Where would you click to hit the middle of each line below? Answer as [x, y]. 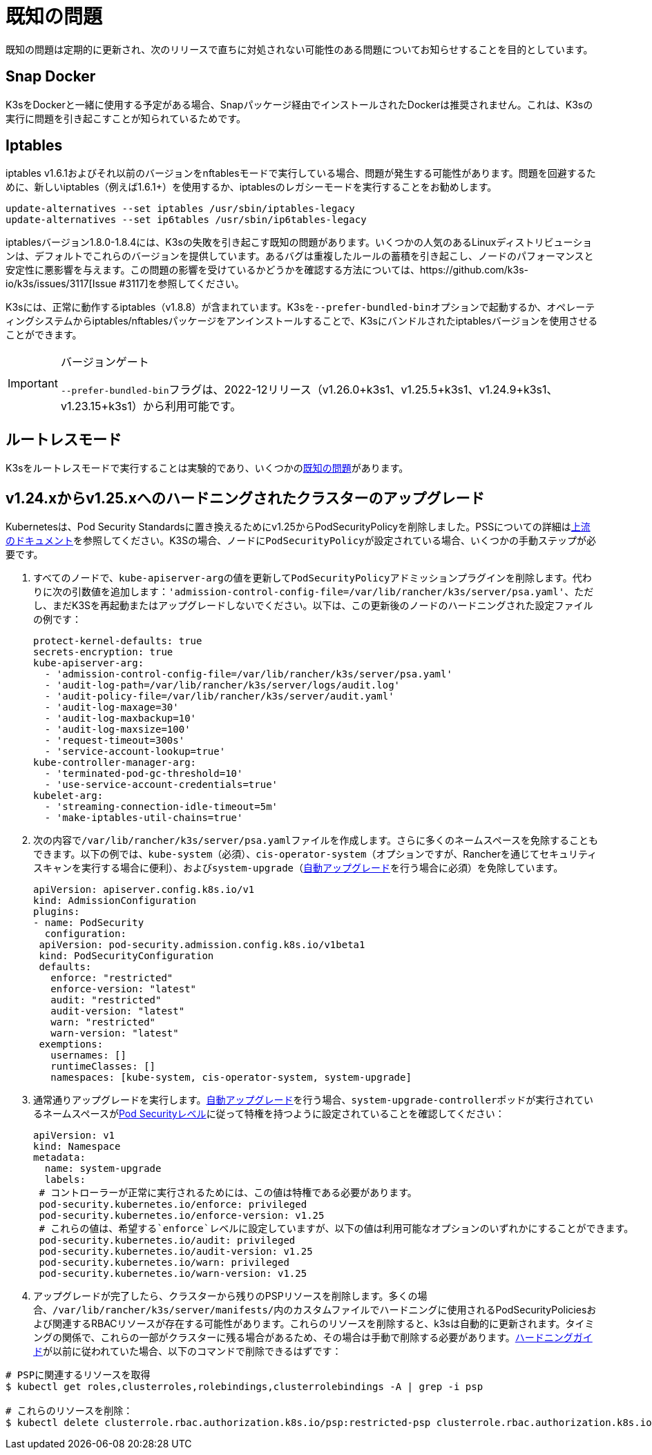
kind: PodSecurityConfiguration [126, 956]
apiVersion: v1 [74, 1136]
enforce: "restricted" [112, 978]
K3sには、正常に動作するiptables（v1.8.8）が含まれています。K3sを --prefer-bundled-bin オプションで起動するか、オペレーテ [300, 307]
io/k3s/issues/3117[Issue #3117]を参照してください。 [125, 284]
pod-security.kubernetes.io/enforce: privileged [173, 1205]
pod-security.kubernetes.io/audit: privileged [167, 1241]
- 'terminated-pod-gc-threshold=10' [144, 774]
